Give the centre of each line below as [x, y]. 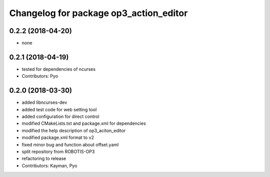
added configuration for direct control [60, 117]
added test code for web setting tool [59, 109]
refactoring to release [44, 158]
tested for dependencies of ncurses [59, 69]
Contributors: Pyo [40, 76]
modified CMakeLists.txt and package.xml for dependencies [84, 123]
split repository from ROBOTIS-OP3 [58, 151]
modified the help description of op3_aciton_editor [74, 130]
